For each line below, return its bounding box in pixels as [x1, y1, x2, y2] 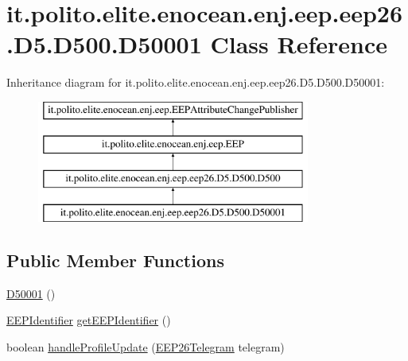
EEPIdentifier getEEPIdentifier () [6, 312, 171, 328]
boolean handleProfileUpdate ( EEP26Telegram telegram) [6, 339, 285, 355]
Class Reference [210, 28, 387, 60]
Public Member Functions [6, 248, 224, 273]
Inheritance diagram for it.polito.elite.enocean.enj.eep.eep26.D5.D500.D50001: [6, 74, 385, 91]
